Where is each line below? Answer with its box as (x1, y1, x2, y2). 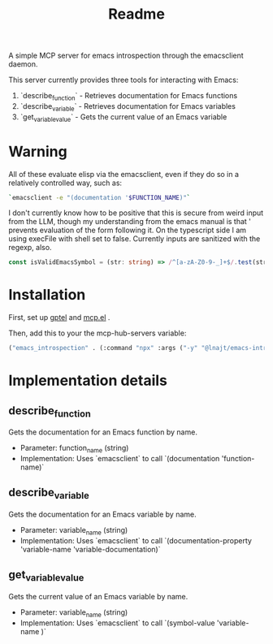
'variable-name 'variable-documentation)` (19, 544, 161, 554)
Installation (8, 286, 86, 305)
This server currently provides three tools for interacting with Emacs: (8, 75, 239, 85)
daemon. (8, 59, 38, 69)
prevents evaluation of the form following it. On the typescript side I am (8, 225, 246, 236)
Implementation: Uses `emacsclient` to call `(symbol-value (19, 618, 215, 628)
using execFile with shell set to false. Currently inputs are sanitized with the (8, 234, 261, 244)
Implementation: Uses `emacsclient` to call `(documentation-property (19, 535, 252, 545)
